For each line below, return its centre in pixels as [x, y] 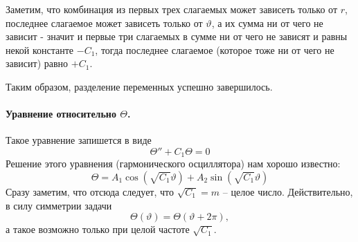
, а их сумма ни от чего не [267, 22]
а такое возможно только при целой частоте [98, 229]
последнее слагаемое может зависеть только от [104, 22]
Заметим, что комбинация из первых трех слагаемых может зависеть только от [172, 9]
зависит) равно [37, 63]
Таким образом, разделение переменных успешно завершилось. [139, 86]
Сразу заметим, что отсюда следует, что [90, 192]
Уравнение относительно [61, 114]
